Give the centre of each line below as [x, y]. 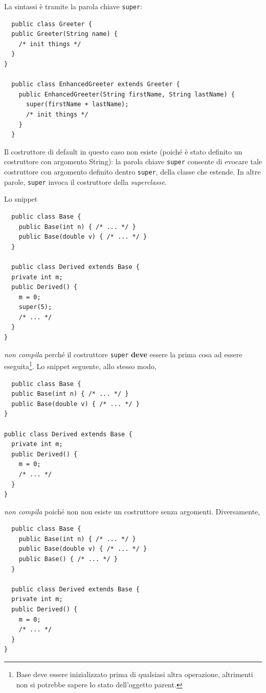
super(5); [35, 307]
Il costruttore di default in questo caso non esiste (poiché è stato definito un [123, 151]
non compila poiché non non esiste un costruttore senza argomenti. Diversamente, [132, 511]
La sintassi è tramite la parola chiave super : [73, 6]
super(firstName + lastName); [77, 104]
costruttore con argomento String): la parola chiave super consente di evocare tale [133, 161]
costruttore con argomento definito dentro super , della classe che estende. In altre [132, 172]
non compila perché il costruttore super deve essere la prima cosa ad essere [123, 354]
